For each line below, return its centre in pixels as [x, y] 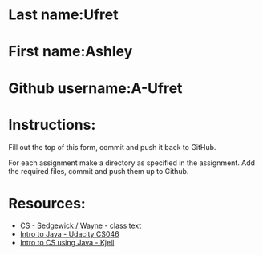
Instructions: [52, 125]
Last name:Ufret [63, 15]
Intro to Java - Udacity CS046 [69, 234]
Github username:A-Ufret [95, 88]
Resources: [47, 203]
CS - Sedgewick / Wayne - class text [81, 225]
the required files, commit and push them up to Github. [99, 171]
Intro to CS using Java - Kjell [67, 243]
